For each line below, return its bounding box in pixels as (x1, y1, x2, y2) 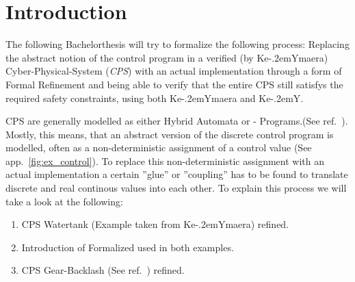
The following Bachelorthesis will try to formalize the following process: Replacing (5, 37, 350, 51)
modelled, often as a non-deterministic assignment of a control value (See (5, 140, 312, 155)
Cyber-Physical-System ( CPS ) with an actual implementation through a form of (5, 64, 342, 78)
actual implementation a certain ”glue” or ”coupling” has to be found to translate (5, 167, 348, 181)
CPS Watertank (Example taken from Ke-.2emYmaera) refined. (21, 217, 289, 231)
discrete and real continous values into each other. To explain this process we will (5, 181, 347, 195)
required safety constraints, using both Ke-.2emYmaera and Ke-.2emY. (5, 90, 304, 105)
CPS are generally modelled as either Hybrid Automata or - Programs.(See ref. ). (5, 114, 348, 128)
